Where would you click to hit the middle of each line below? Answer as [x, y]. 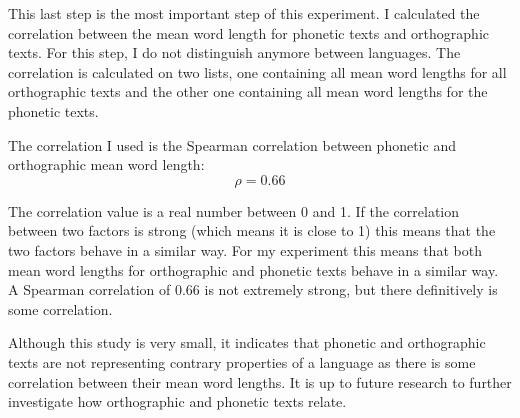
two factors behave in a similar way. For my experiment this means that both [245, 249]
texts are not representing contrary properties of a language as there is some [242, 361]
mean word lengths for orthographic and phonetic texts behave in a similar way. [253, 269]
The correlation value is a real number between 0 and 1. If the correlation [234, 210]
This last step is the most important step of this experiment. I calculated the [244, 13]
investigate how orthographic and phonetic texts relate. [177, 401]
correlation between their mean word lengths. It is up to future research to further [260, 381]
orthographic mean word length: [106, 164]
